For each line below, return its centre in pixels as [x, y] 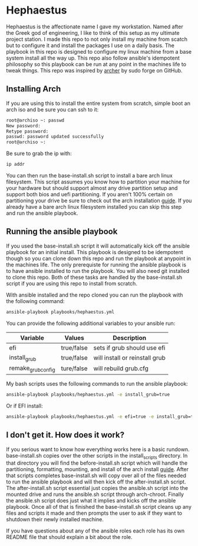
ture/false [74, 369]
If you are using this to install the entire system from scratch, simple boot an [98, 103]
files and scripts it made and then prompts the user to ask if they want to [94, 513]
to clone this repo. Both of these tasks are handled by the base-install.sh [94, 277]
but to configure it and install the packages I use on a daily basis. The [90, 45]
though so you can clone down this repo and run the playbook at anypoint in [99, 258]
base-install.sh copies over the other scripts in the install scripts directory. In [97, 456]
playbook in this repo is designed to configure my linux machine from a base [99, 51]
